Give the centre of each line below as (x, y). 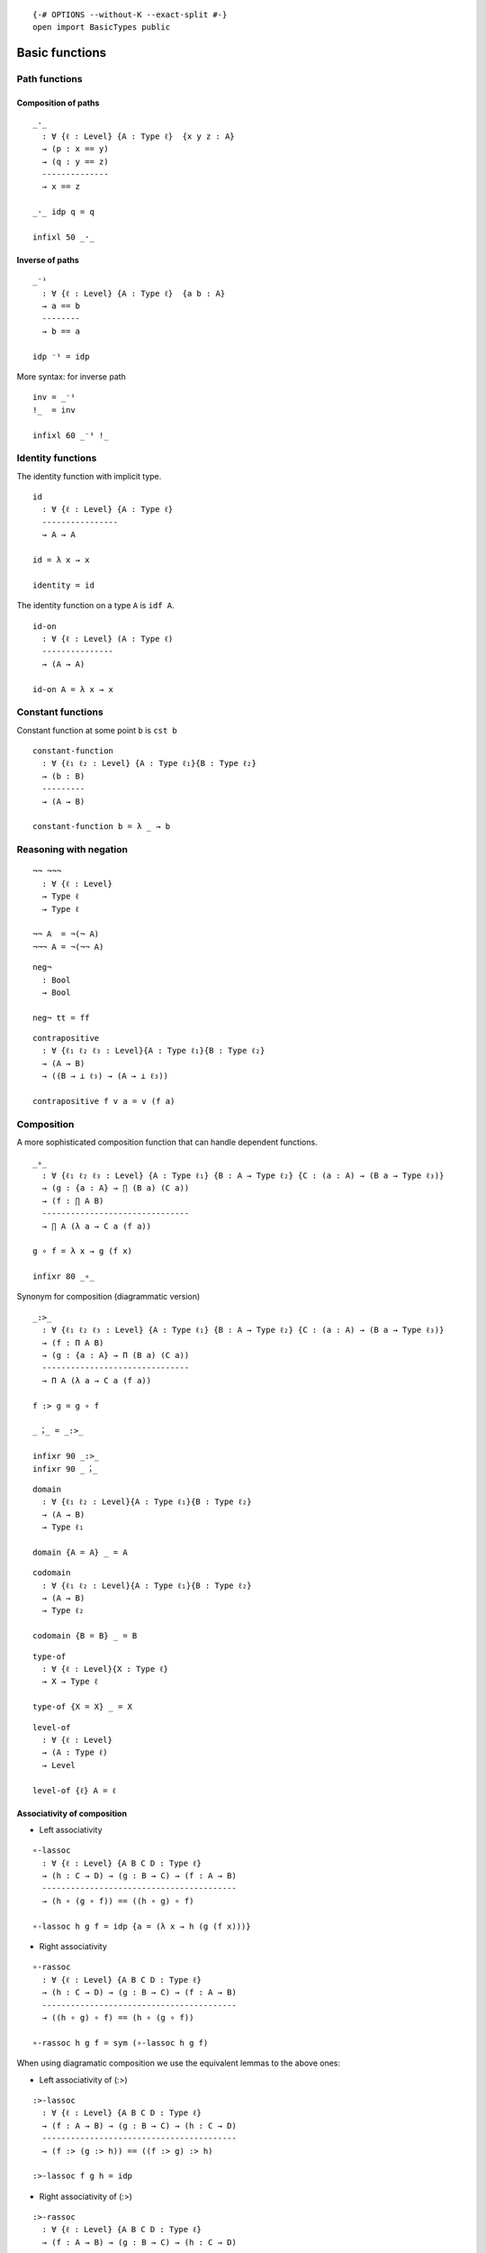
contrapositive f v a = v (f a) (104, 1101)
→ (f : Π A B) (73, 1342)
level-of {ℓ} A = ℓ (75, 1790)
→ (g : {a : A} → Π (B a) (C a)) (116, 1355)
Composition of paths (58, 103)
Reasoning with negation (72, 850)
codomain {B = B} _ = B (85, 1636)
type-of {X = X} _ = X (83, 1707)
